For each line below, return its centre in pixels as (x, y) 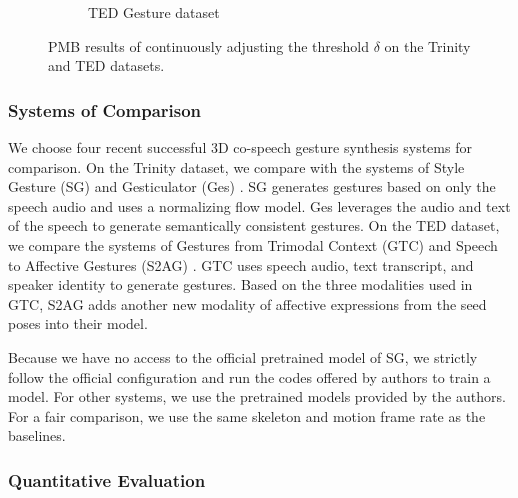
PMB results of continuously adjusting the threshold (208, 45)
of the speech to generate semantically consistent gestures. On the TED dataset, (254, 225)
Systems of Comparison (105, 109)
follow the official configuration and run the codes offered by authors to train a (249, 376)
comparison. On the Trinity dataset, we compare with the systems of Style (236, 166)
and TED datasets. (106, 65)
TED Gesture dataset (154, 12)
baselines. (37, 435)
